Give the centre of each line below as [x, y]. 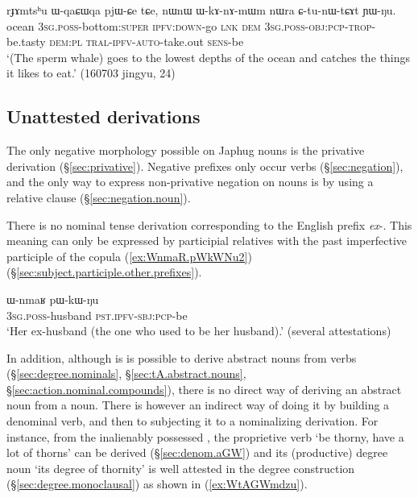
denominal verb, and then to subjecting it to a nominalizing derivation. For [192, 421]
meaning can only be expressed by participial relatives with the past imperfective [207, 241]
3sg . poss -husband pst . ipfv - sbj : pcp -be [97, 315]
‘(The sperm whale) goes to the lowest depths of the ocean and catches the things [208, 57]
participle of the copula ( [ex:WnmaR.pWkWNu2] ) [129, 256]
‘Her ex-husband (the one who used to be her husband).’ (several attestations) [199, 331]
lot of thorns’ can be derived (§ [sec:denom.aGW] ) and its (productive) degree [197, 452]
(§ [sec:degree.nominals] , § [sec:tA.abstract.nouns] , [126, 373]
